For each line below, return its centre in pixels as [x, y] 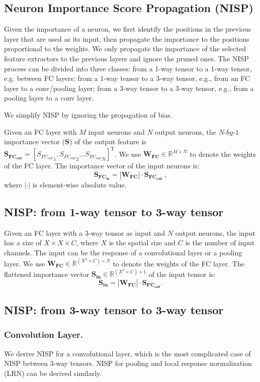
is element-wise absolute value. [79, 184]
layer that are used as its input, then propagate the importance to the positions [127, 38]
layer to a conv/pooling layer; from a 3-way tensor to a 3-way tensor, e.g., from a [129, 88]
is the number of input [220, 243]
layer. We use [25, 263]
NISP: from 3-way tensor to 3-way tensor [114, 310]
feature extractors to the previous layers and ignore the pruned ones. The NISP [126, 58]
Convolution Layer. [44, 335]
